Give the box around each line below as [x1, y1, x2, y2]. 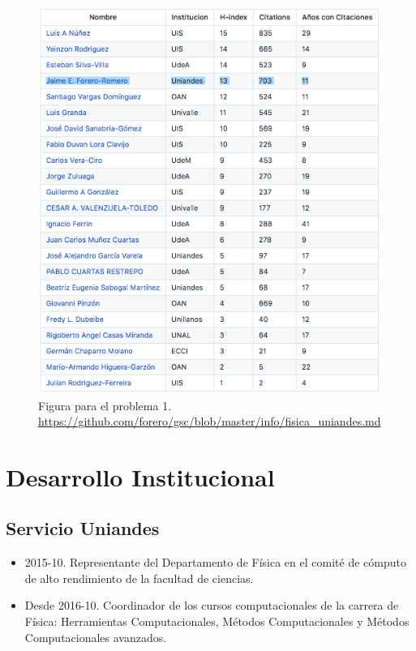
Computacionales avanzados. [24, 628, 167, 645]
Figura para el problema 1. [38, 396, 172, 413]
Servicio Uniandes [6, 516, 160, 541]
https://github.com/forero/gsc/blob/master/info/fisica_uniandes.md [38, 413, 381, 430]
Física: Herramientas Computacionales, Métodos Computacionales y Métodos [24, 613, 410, 630]
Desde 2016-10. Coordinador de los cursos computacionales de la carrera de [24, 597, 399, 614]
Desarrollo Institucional [6, 460, 275, 493]
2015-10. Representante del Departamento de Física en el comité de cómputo [24, 554, 406, 571]
